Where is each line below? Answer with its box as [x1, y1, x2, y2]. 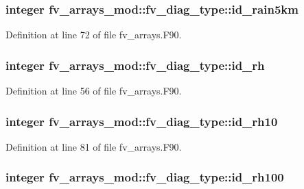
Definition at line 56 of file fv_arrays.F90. [5, 84, 182, 98]
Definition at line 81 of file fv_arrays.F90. [5, 139, 182, 153]
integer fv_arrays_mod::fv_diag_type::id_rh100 [5, 168, 284, 186]
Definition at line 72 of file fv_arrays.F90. [5, 27, 182, 42]
